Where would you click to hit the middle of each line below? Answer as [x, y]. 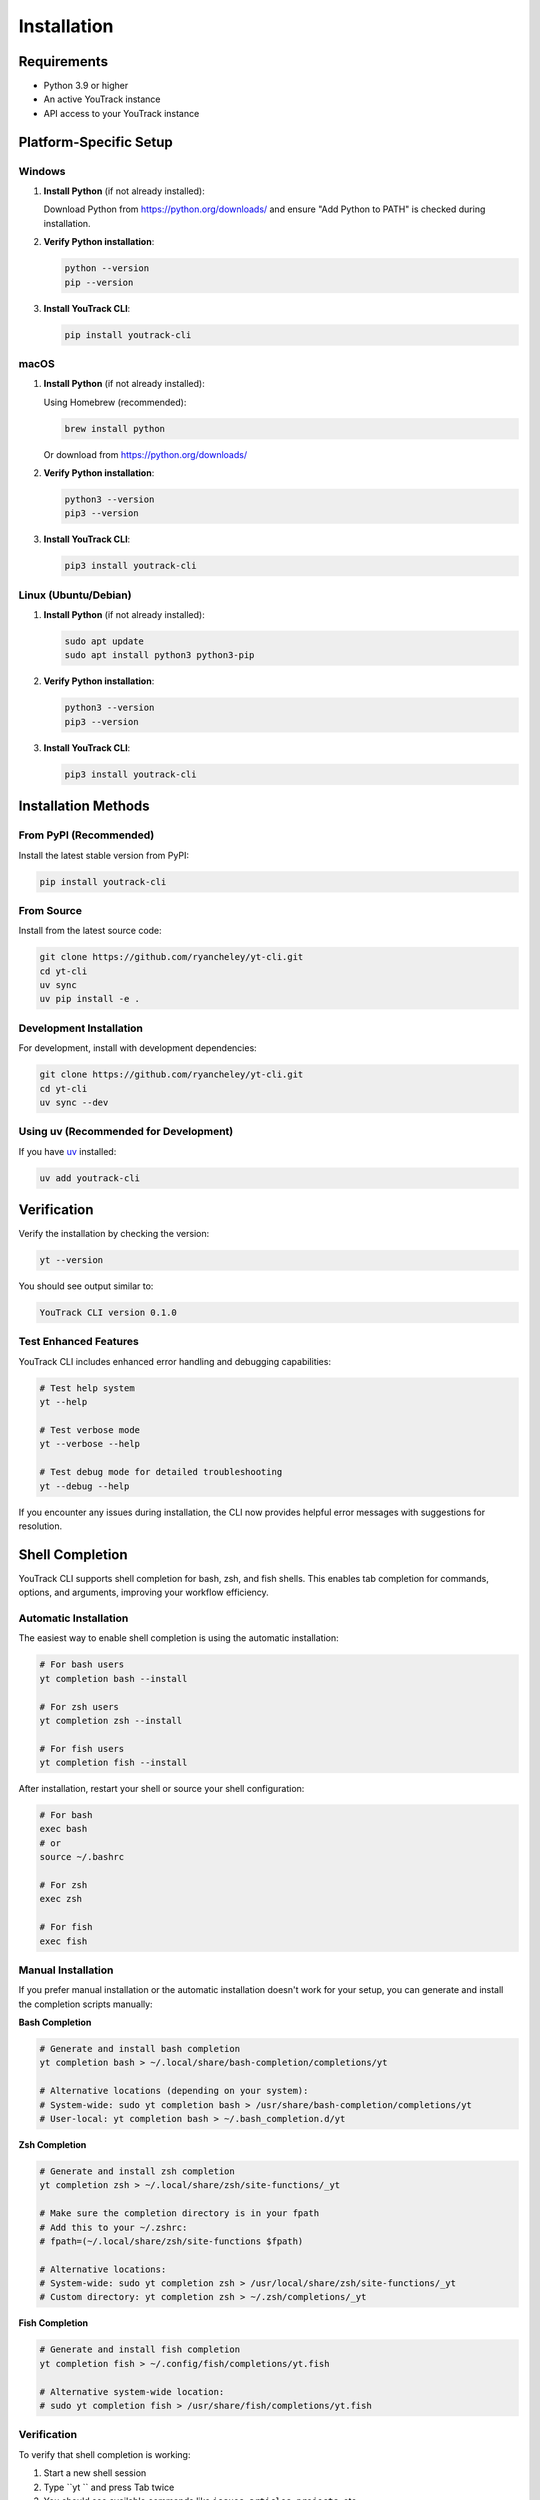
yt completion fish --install [113, 1763]
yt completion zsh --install [111, 1720]
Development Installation [81, 1028]
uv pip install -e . [89, 999]
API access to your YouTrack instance [121, 113]
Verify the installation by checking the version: [114, 1234]
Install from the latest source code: [90, 931]
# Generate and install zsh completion [137, 2171]
